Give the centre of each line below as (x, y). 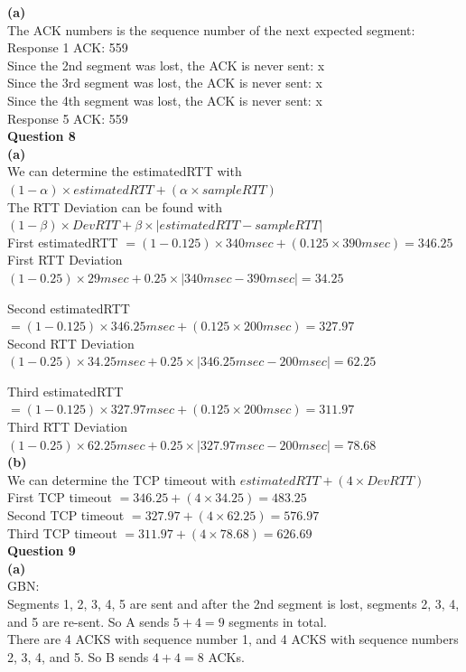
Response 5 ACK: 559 (68, 118)
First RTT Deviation (65, 260)
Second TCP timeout (66, 515)
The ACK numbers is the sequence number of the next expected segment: (211, 29)
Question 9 (42, 551)
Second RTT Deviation (71, 343)
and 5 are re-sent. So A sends (89, 621)
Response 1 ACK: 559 (68, 47)
